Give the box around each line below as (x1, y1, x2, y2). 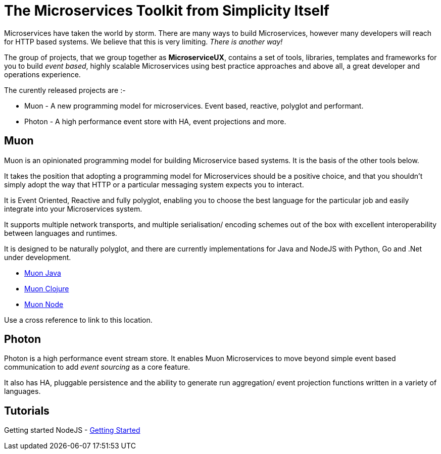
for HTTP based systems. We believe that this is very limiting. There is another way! (4, 37, 283, 46)
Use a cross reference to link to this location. (4, 315, 153, 324)
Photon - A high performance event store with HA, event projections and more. (24, 117, 286, 126)
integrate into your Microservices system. (4, 204, 142, 213)
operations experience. (4, 70, 81, 79)
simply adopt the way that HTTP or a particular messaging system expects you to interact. (4, 180, 304, 189)
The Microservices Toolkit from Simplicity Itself (4, 2, 330, 19)
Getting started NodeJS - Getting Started (4, 426, 140, 435)
